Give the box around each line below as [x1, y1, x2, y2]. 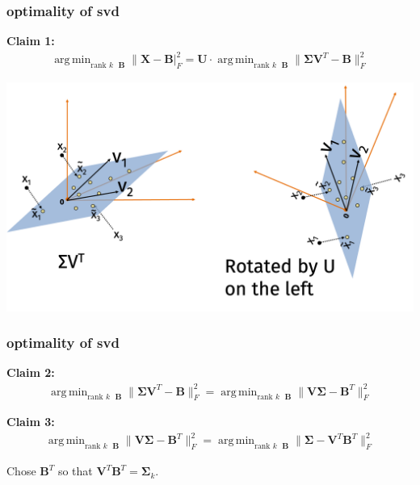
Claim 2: [6, 364, 55, 381]
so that [57, 462, 93, 479]
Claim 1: [6, 32, 55, 49]
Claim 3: [6, 413, 55, 430]
